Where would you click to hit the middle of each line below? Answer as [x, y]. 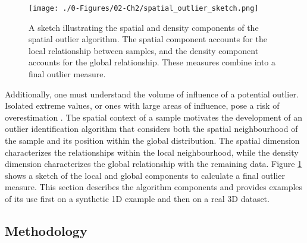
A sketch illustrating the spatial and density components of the [144, 27]
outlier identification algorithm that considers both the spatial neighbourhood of [151, 129]
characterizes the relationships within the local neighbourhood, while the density [152, 152]
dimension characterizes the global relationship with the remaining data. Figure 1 [153, 164]
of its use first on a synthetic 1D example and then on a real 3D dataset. [137, 198]
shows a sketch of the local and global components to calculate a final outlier [145, 175]
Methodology [46, 230]
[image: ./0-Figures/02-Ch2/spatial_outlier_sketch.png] [144, 8]
